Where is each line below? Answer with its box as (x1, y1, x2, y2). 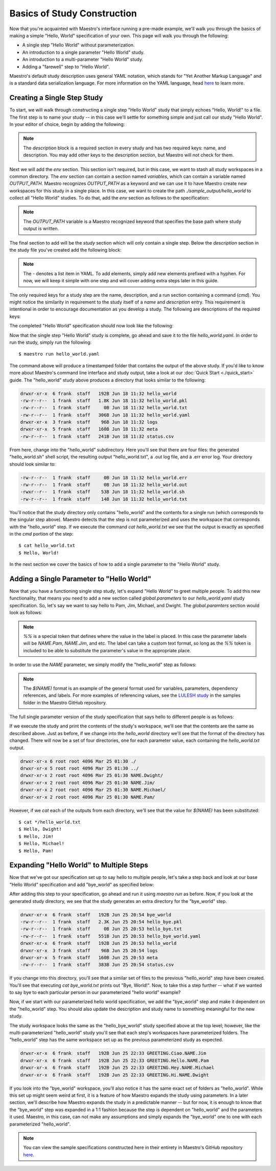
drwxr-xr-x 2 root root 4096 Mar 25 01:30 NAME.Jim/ (20, 780, 155, 785)
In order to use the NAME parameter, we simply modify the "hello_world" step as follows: (9, 661, 197, 668)
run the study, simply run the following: (9, 339, 92, 345)
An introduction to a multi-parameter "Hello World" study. (22, 56, 143, 62)
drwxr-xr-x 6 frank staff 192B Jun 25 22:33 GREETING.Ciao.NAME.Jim (20, 1050, 206, 1056)
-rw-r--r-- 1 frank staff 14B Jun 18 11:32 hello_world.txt (20, 496, 188, 502)
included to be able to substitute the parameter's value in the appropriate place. (23, 647, 191, 653)
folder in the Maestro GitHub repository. (23, 699, 107, 705)
